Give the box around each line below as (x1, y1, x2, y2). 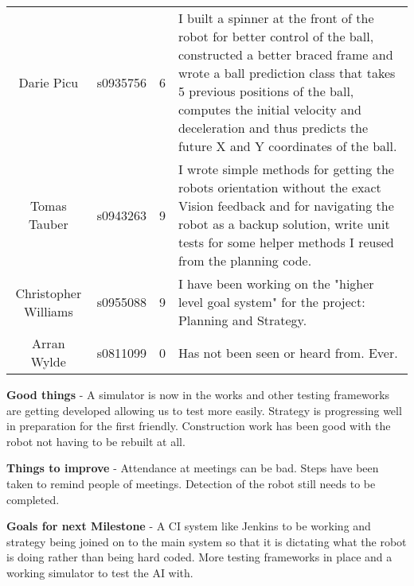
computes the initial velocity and (178, 100, 361, 118)
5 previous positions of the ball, (178, 82, 354, 100)
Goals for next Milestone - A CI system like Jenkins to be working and (6, 518, 371, 534)
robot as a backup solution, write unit (178, 215, 390, 233)
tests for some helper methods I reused (178, 233, 394, 251)
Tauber (28, 215, 68, 233)
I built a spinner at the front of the (178, 9, 374, 27)
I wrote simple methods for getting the (178, 160, 394, 178)
